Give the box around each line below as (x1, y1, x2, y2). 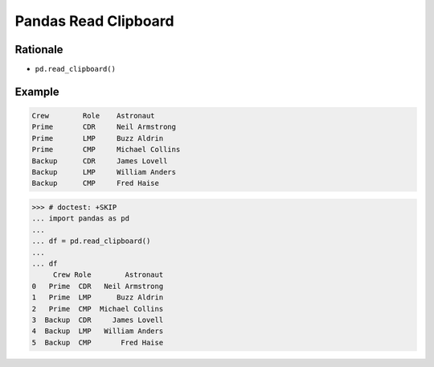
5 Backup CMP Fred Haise (31, 338, 164, 347)
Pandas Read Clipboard (14, 12, 174, 30)
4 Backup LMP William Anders (31, 327, 164, 336)
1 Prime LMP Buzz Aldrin (31, 293, 164, 302)
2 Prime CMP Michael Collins (31, 304, 164, 313)
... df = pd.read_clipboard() (31, 237, 151, 245)
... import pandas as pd (31, 214, 130, 223)
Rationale (14, 43, 63, 56)
